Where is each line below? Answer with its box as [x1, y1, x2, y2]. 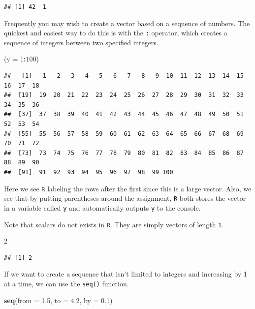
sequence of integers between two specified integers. [4, 37, 159, 47]
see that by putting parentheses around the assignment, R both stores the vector [4, 193, 246, 203]
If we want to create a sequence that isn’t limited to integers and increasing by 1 [4, 269, 247, 279]
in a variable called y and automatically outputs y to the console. [4, 202, 201, 213]
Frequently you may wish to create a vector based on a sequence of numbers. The [4, 18, 250, 28]
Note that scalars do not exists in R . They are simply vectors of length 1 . [4, 219, 224, 229]
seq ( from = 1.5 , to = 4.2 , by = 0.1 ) [4, 295, 113, 305]
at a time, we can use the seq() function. [4, 278, 129, 288]
